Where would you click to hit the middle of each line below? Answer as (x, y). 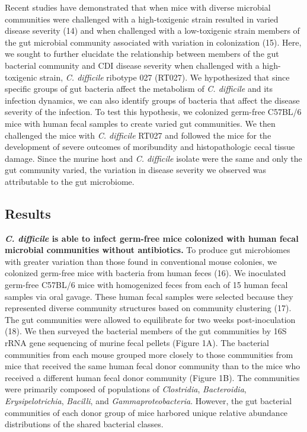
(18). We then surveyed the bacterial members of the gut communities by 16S (146, 331)
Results (28, 213)
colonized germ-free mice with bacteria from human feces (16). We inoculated (145, 273)
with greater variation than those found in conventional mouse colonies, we (141, 261)
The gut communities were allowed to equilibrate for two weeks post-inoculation (150, 319)
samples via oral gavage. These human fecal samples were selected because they (149, 296)
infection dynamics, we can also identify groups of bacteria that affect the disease (152, 100)
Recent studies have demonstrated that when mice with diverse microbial (138, 7)
